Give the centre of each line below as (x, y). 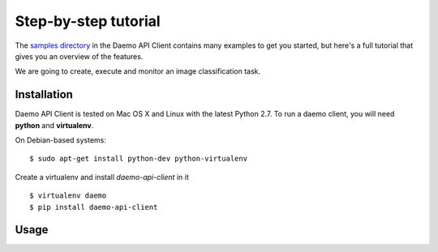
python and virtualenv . (54, 125)
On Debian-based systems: (61, 140)
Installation (44, 94)
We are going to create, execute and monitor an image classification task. (138, 71)
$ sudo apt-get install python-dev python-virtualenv (138, 159)
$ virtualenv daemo (68, 196)
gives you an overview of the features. (79, 56)
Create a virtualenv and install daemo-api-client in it (102, 177)
